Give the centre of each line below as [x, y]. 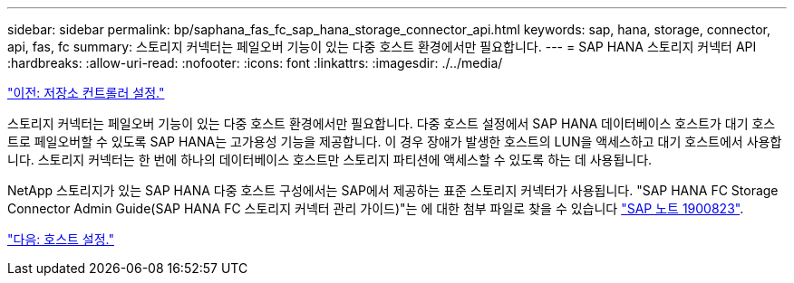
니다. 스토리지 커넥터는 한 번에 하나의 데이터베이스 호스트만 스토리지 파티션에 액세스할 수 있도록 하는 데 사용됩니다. [330, 160]
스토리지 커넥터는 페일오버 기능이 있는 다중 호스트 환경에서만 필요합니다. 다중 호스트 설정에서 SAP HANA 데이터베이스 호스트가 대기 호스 [392, 123]
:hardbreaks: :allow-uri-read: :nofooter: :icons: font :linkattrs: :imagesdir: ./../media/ [255, 63]
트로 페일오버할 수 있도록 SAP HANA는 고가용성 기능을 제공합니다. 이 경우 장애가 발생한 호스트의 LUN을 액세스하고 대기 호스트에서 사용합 [395, 141]
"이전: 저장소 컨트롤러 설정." [86, 93]
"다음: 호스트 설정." [61, 239]
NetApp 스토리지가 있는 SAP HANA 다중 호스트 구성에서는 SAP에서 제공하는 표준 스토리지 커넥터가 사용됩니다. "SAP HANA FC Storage [393, 190]
